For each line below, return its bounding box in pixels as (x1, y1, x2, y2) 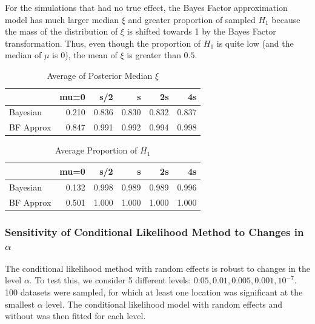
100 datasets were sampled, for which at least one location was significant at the (5, 286, 303, 299)
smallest (5, 297, 35, 310)
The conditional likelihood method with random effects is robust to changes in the (5, 262, 310, 274)
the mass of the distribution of (5, 25, 118, 38)
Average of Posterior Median (47, 69, 153, 81)
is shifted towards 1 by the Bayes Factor (127, 25, 276, 38)
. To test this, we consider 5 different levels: (29, 274, 191, 286)
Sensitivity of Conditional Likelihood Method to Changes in (5, 224, 304, 239)
